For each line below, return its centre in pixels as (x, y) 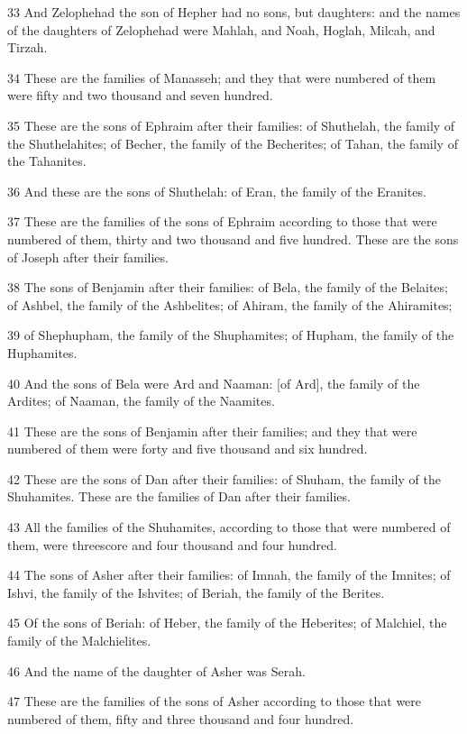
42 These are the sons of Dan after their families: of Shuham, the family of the (224, 478)
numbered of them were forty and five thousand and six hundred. (188, 449)
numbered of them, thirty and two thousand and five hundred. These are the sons (233, 239)
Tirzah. (27, 47)
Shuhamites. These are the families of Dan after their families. (179, 496)
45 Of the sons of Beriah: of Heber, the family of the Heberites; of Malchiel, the (227, 623)
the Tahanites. (47, 161)
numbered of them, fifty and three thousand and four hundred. (181, 718)
